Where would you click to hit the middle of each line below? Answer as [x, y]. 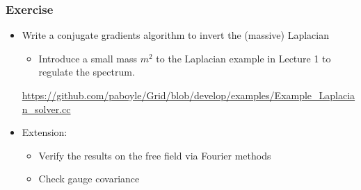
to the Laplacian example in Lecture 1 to [243, 58]
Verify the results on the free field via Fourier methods [155, 155]
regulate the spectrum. [87, 72]
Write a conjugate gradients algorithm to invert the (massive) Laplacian [175, 35]
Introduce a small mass [88, 58]
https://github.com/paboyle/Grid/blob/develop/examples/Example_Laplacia [188, 95]
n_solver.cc [46, 109]
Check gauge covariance [89, 179]
